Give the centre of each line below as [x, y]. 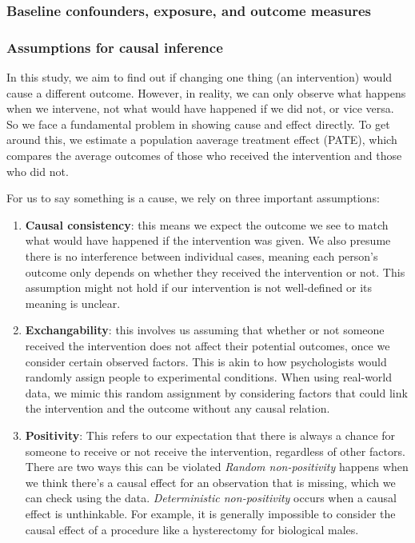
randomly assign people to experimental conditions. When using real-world [209, 377]
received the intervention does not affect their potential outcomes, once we [207, 345]
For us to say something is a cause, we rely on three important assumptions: [193, 198]
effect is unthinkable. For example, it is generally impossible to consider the [210, 513]
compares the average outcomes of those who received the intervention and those [204, 156]
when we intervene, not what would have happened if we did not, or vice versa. [200, 108]
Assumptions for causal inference [115, 47]
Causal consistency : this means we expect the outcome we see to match [207, 224]
